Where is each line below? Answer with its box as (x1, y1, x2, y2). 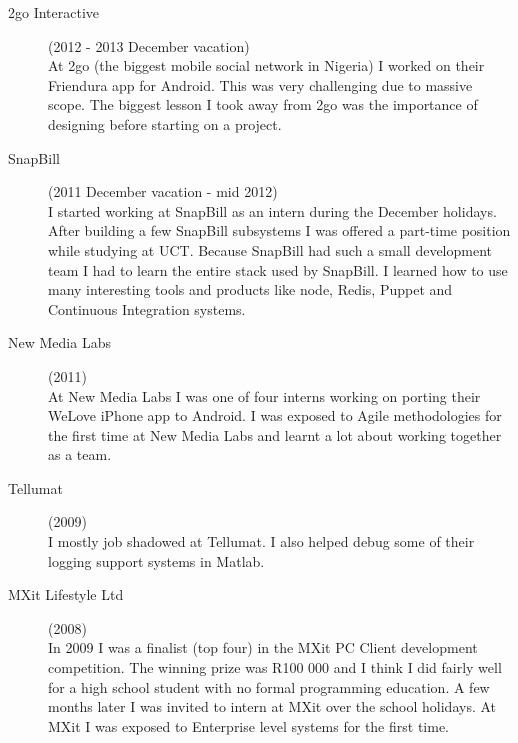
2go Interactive (8, 2, 100, 22)
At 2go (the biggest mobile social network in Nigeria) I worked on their (48, 55, 485, 76)
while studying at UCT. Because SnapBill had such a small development (48, 239, 493, 260)
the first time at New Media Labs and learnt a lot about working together (48, 424, 502, 445)
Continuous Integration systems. (48, 298, 246, 319)
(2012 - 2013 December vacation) (48, 35, 250, 56)
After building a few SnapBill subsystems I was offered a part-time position (48, 220, 511, 241)
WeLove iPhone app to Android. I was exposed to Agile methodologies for (48, 405, 502, 426)
